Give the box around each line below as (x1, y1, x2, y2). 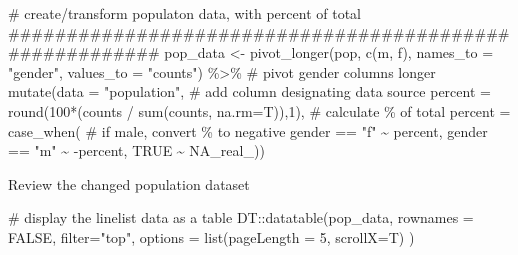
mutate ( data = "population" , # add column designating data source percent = (8, 81, 491, 102)
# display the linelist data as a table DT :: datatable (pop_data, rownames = (8, 207, 474, 228)
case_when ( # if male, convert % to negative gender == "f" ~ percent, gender (8, 120, 488, 141)
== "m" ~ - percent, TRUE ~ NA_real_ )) (8, 140, 265, 161)
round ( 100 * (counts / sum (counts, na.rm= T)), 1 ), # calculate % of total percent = (8, 100, 511, 121)
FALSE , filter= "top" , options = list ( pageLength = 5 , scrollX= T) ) (8, 226, 415, 247)
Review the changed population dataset (8, 173, 250, 194)
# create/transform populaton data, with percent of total (8, 3, 361, 23)
